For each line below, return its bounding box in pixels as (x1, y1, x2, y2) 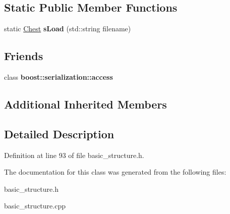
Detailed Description (4, 126, 114, 141)
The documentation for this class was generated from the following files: (4, 167, 226, 177)
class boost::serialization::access (4, 72, 113, 82)
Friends (4, 48, 43, 64)
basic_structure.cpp (4, 200, 66, 211)
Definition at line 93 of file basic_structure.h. (4, 149, 144, 160)
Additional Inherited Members (4, 96, 167, 112)
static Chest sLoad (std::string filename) (4, 23, 131, 34)
